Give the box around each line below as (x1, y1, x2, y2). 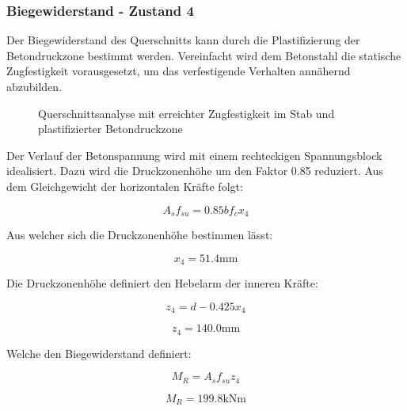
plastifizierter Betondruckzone (38, 120, 183, 137)
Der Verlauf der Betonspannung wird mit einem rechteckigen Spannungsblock (6, 147, 382, 163)
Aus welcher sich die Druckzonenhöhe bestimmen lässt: (6, 226, 273, 243)
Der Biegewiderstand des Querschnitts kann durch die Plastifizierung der (6, 32, 360, 48)
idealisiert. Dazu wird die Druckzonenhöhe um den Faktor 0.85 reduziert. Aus (6, 162, 383, 179)
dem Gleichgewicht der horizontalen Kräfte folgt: (6, 177, 243, 194)
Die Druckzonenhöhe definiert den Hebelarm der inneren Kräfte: (6, 275, 318, 291)
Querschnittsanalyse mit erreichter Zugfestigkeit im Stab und (38, 105, 335, 121)
